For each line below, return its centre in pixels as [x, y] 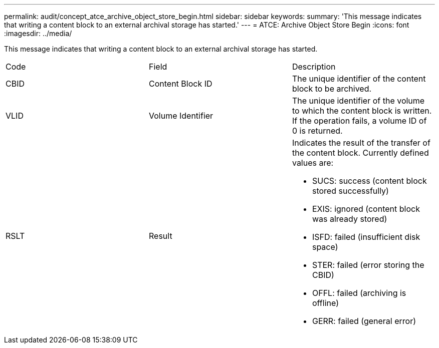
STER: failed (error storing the [368, 265]
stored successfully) [350, 191]
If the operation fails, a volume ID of [359, 121]
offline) [325, 303]
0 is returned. [317, 131]
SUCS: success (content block [369, 181]
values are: [313, 163]
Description [314, 67]
